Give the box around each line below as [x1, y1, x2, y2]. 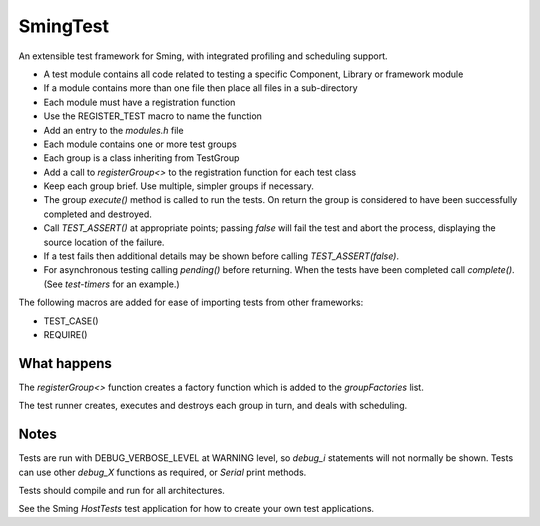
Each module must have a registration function [43, 96, 236, 108]
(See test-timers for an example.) [43, 278, 180, 290]
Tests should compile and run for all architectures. [18, 484, 225, 496]
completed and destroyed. [43, 208, 152, 220]
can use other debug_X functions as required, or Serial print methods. [18, 466, 307, 478]
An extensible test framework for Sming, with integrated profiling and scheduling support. [18, 50, 389, 62]
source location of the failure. [43, 236, 165, 248]
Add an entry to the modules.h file [43, 124, 184, 136]
